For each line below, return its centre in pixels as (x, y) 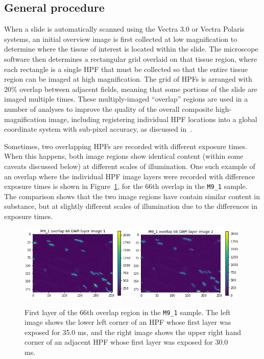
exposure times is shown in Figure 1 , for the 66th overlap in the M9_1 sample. (126, 186)
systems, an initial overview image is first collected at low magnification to (121, 39)
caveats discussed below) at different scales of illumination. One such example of (130, 166)
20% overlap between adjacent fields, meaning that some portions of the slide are (131, 89)
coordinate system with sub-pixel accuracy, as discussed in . (98, 129)
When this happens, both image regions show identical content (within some (124, 156)
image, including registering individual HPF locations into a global (153, 119)
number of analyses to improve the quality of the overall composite (109, 109)
